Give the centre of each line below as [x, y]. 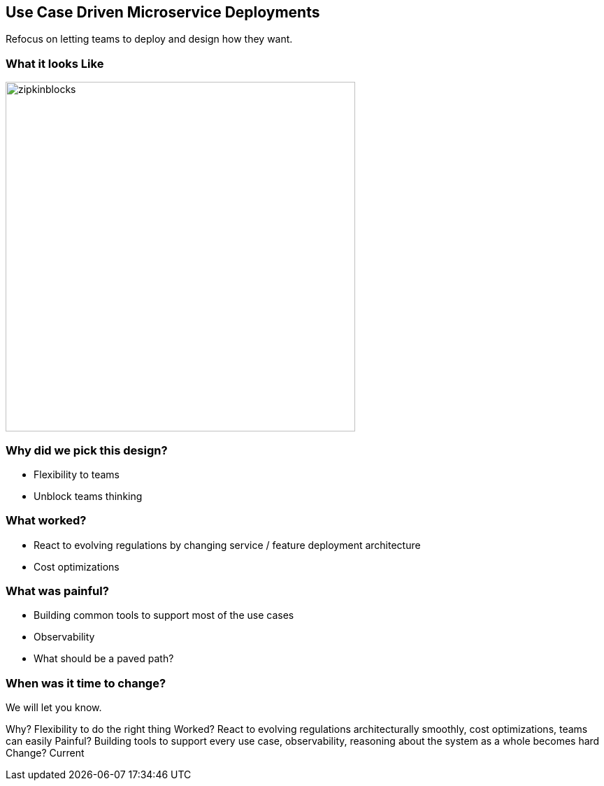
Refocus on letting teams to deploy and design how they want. [149, 39]
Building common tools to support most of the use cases [164, 615]
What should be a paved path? [104, 659]
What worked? [46, 521]
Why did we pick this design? [87, 450]
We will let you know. [54, 708]
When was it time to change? [86, 683]
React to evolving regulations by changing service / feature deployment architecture [227, 545]
